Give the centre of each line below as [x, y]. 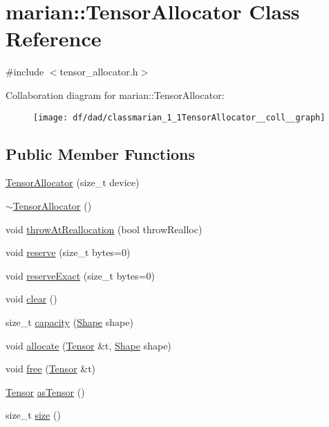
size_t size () [33, 415]
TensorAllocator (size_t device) [73, 182]
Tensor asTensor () [45, 391]
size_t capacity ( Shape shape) [69, 321]
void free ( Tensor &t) [51, 369]
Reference [54, 38]
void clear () [31, 299]
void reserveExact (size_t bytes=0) [80, 275]
